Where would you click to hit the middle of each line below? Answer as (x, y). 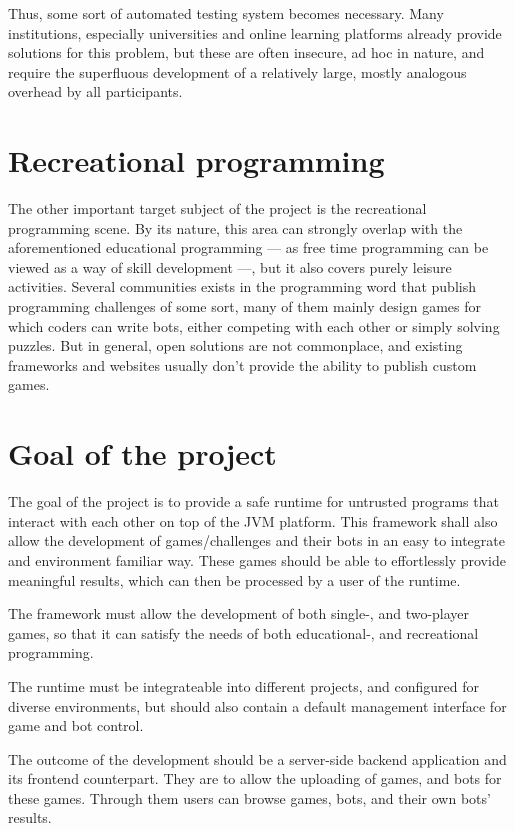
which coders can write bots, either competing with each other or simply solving (254, 325)
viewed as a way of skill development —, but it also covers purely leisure (230, 266)
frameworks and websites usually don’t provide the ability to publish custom (242, 364)
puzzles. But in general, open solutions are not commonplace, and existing (235, 345)
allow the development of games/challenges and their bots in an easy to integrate (256, 540)
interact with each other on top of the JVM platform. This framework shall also (253, 520)
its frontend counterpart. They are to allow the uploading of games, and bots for (255, 778)
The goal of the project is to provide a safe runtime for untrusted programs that (253, 501)
